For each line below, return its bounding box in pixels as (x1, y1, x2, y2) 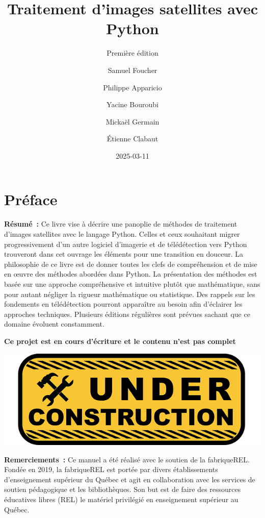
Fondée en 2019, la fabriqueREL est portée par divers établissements (4, 464, 218, 475)
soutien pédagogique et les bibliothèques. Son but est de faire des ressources (4, 484, 241, 495)
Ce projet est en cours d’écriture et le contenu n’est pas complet (4, 335, 236, 346)
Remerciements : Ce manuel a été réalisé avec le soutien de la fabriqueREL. (4, 454, 250, 464)
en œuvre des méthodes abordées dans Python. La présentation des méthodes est (4, 268, 257, 279)
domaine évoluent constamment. (4, 318, 104, 329)
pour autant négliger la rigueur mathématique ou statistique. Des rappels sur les (4, 288, 255, 299)
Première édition (107, 47, 158, 58)
